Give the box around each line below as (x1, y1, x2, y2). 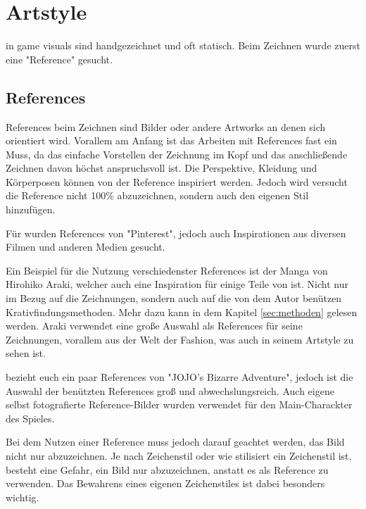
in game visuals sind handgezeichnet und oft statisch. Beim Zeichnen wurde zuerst (6, 38, 360, 53)
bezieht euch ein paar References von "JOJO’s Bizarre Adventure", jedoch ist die (6, 370, 353, 384)
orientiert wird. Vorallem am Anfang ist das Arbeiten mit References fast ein (6, 133, 337, 148)
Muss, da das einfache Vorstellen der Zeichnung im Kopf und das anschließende (6, 146, 348, 161)
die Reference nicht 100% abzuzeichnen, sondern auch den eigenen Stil (6, 188, 309, 203)
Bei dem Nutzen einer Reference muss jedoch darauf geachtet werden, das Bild (6, 434, 345, 449)
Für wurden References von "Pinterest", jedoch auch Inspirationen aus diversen (6, 225, 346, 240)
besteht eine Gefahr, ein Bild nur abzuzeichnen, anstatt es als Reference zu (6, 462, 329, 477)
